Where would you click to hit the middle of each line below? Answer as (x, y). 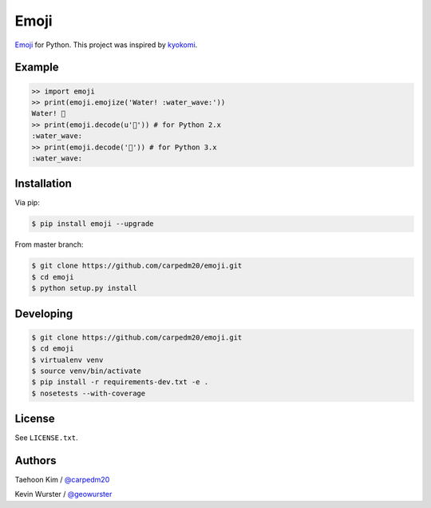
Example (37, 67)
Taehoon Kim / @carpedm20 (62, 480)
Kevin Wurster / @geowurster (63, 494)
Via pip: (27, 203)
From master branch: (49, 244)
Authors (36, 460)
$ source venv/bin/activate (86, 371)
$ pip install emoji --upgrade (93, 224)
